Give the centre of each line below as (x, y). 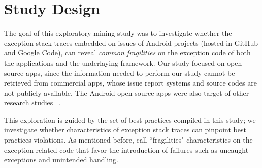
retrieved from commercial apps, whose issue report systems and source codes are (130, 83)
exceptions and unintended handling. (61, 160)
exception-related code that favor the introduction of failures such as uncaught (126, 149)
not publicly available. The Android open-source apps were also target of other (127, 92)
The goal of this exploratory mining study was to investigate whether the (118, 33)
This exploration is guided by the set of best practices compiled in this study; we (130, 119)
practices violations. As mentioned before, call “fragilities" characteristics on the (128, 140)
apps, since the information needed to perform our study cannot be (130, 73)
